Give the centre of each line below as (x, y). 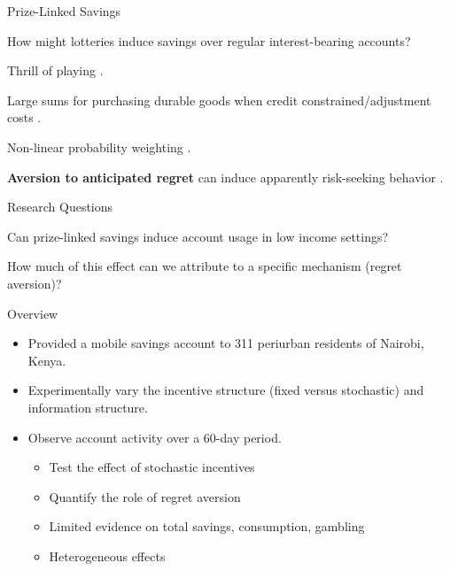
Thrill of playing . (55, 70)
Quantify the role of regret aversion (145, 496)
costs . (24, 117)
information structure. (88, 407)
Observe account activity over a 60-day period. (155, 437)
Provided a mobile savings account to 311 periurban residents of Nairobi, (226, 343)
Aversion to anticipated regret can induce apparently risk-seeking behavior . (225, 177)
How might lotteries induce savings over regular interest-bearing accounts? (209, 40)
